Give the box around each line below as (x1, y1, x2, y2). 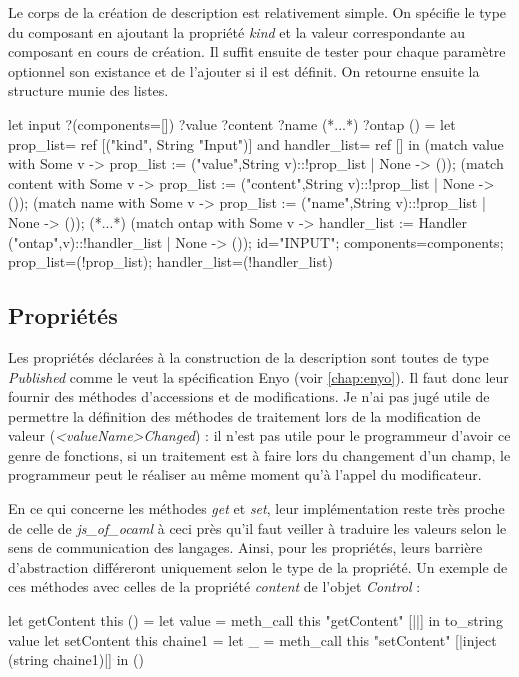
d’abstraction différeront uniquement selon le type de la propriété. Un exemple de (8, 556, 508, 577)
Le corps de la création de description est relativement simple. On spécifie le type (8, 2, 507, 22)
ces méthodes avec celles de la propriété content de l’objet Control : (8, 576, 421, 597)
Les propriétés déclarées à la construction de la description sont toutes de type (8, 346, 489, 367)
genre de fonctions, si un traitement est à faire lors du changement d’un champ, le (8, 444, 511, 465)
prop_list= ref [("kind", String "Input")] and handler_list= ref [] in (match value (8, 133, 504, 154)
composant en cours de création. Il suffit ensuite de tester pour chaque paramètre (8, 41, 506, 62)
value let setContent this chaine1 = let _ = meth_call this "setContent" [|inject (8, 629, 497, 650)
